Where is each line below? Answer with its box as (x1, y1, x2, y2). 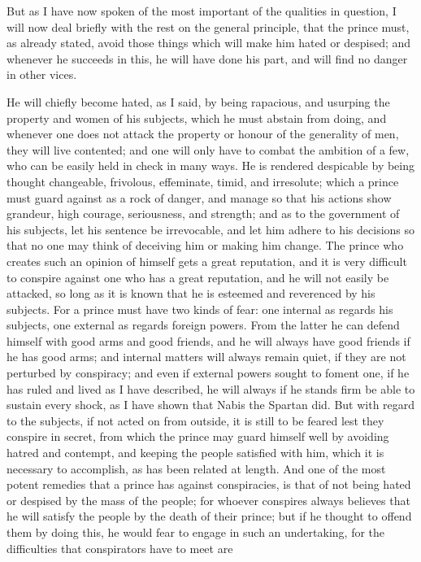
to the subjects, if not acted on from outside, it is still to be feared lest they (7, 412, 384, 429)
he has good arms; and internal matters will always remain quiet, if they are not (7, 348, 406, 365)
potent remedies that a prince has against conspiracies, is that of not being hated (7, 476, 411, 493)
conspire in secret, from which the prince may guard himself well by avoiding (7, 428, 389, 445)
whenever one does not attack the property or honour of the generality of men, (7, 125, 399, 142)
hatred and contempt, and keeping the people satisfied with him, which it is (7, 444, 384, 461)
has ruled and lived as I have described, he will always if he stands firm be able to (7, 380, 415, 397)
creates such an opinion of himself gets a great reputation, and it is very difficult (7, 252, 407, 269)
